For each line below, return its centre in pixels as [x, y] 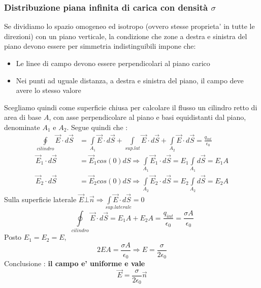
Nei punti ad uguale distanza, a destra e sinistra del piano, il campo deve [130, 80]
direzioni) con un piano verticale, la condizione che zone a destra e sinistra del [126, 36]
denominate [22, 127]
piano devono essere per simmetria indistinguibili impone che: [100, 46]
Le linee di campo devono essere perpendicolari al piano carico [113, 63]
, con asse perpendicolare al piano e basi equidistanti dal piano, [148, 117]
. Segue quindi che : [97, 127]
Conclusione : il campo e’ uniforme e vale [75, 263]
